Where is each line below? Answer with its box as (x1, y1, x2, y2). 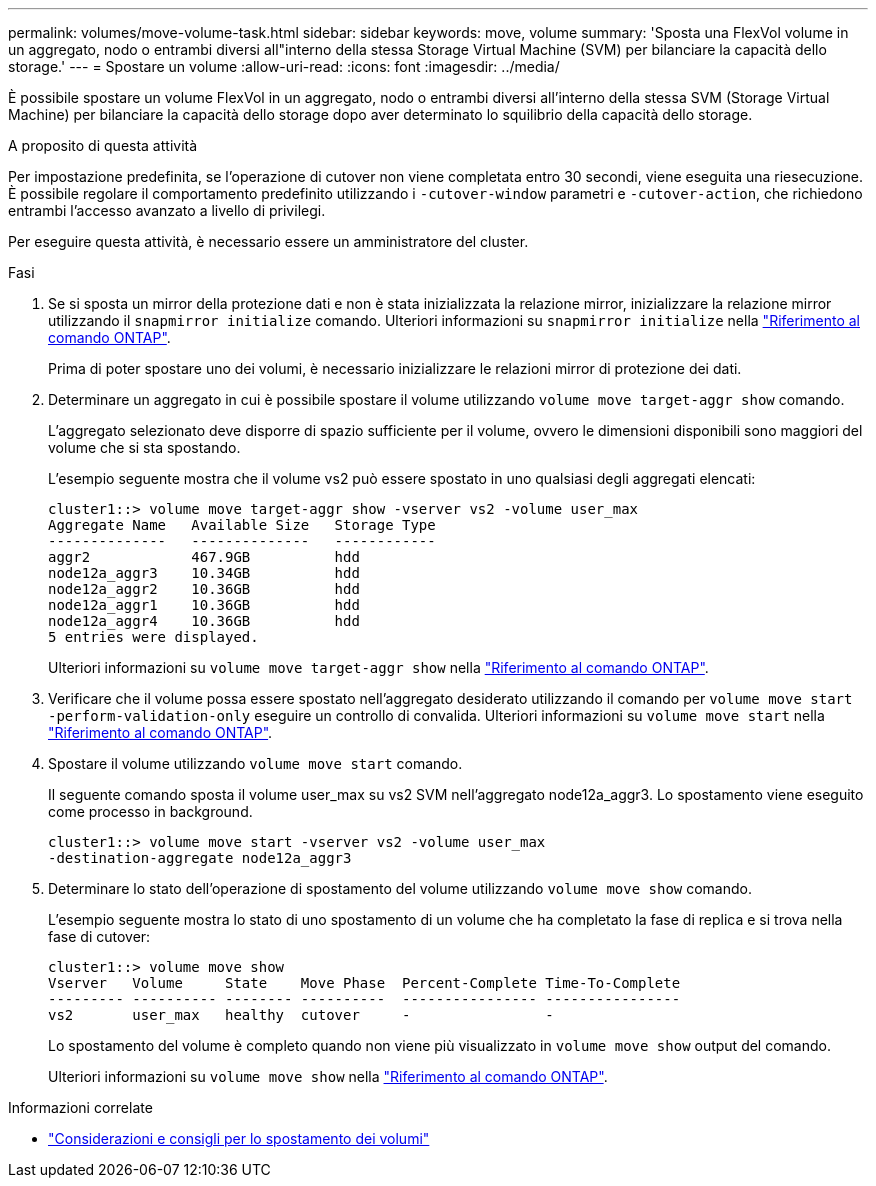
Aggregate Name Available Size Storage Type (48, 517, 436, 533)
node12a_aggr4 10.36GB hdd (48, 613, 360, 629)
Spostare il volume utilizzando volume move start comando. (48, 755, 463, 772)
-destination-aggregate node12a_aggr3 (48, 850, 352, 866)
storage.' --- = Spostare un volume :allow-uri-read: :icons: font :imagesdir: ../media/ (8, 58, 560, 75)
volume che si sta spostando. (48, 439, 241, 456)
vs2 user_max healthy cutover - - (48, 1007, 554, 1023)
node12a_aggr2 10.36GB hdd (48, 581, 360, 597)
